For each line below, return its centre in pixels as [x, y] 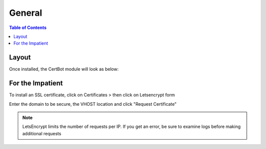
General [26, 13]
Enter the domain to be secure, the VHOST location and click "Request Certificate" [93, 104]
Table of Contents [28, 28]
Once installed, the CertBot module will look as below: [64, 69]
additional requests [42, 133]
